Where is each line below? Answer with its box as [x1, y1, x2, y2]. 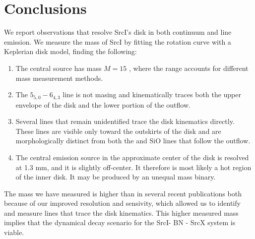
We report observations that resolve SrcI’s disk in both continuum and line [4, 27, 232, 37]
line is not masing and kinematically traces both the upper [63, 89, 241, 100]
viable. [4, 227, 24, 238]
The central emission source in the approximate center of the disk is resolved [15, 152, 249, 162]
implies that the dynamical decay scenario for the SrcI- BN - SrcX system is [4, 217, 236, 228]
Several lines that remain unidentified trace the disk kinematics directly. [15, 116, 235, 126]
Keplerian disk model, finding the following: [4, 46, 137, 57]
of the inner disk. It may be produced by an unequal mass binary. [15, 172, 216, 182]
